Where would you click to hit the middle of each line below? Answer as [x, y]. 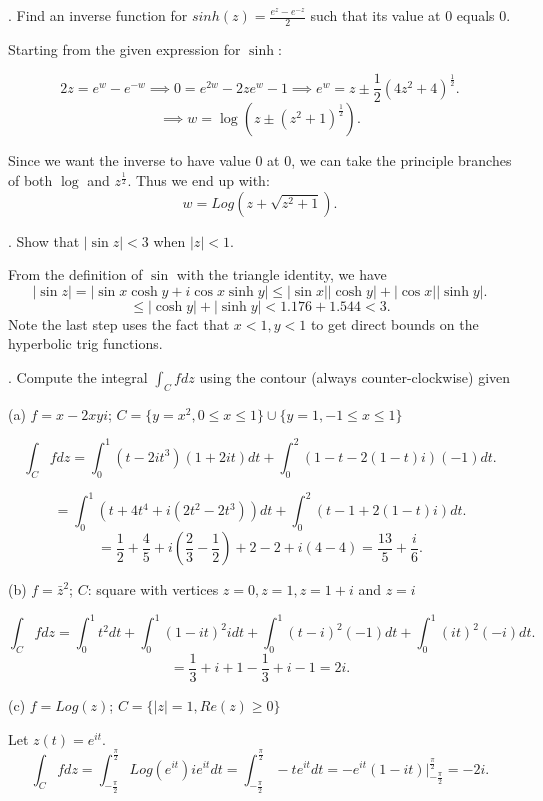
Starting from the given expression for [124, 48]
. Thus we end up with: [198, 180]
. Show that [44, 240]
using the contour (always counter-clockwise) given [355, 377]
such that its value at [375, 15]
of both [30, 180]
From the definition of [75, 274]
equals [475, 15]
